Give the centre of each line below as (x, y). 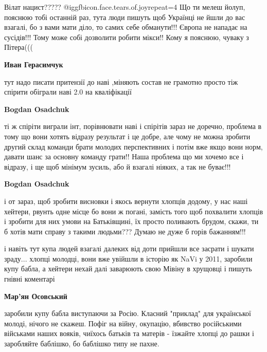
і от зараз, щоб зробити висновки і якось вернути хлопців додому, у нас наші (126, 201)
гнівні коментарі (30, 279)
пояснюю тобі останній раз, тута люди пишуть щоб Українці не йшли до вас (125, 17)
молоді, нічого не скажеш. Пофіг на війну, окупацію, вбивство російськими (123, 323)
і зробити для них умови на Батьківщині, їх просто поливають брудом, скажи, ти (131, 221)
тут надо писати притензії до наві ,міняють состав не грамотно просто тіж (121, 81)
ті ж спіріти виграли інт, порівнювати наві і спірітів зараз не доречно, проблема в (133, 126)
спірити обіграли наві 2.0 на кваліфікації (68, 92)
